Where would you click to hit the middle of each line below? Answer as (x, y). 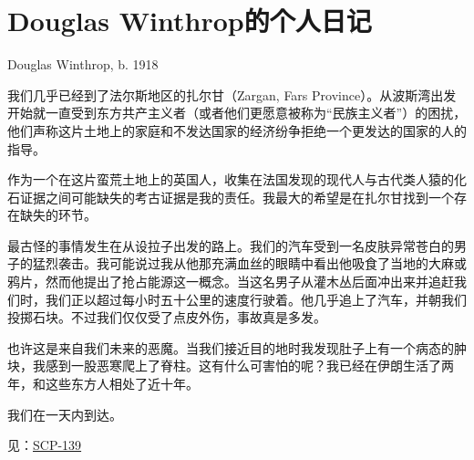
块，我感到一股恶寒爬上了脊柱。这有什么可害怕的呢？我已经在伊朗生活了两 (231, 366)
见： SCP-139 (45, 445)
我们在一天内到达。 (65, 414)
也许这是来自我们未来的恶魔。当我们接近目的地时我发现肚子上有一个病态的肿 (237, 347)
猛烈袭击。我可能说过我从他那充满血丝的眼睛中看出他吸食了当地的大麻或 (249, 263)
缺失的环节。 (58, 215)
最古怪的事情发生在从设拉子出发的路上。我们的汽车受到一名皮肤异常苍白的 (231, 245)
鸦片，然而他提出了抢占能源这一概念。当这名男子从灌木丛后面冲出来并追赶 (231, 282)
